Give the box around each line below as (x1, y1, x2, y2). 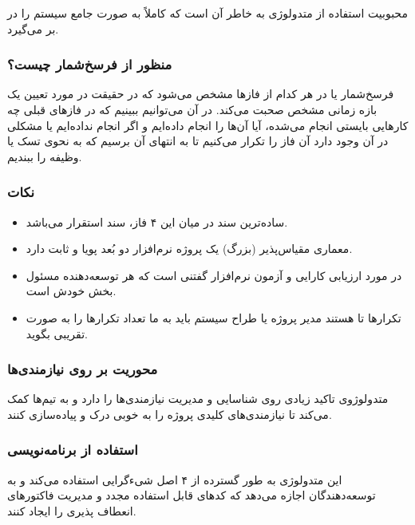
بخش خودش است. (26, 282, 117, 299)
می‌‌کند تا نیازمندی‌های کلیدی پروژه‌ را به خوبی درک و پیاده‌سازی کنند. (7, 405, 332, 422)
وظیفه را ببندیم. (7, 148, 82, 164)
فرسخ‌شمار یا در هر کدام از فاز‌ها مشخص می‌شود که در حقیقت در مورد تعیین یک (7, 85, 394, 102)
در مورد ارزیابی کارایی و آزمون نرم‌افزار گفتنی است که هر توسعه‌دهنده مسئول (26, 266, 402, 283)
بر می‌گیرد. (7, 20, 59, 37)
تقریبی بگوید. (26, 325, 88, 341)
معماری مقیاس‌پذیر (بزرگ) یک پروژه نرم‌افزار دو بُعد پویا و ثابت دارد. (26, 240, 353, 257)
